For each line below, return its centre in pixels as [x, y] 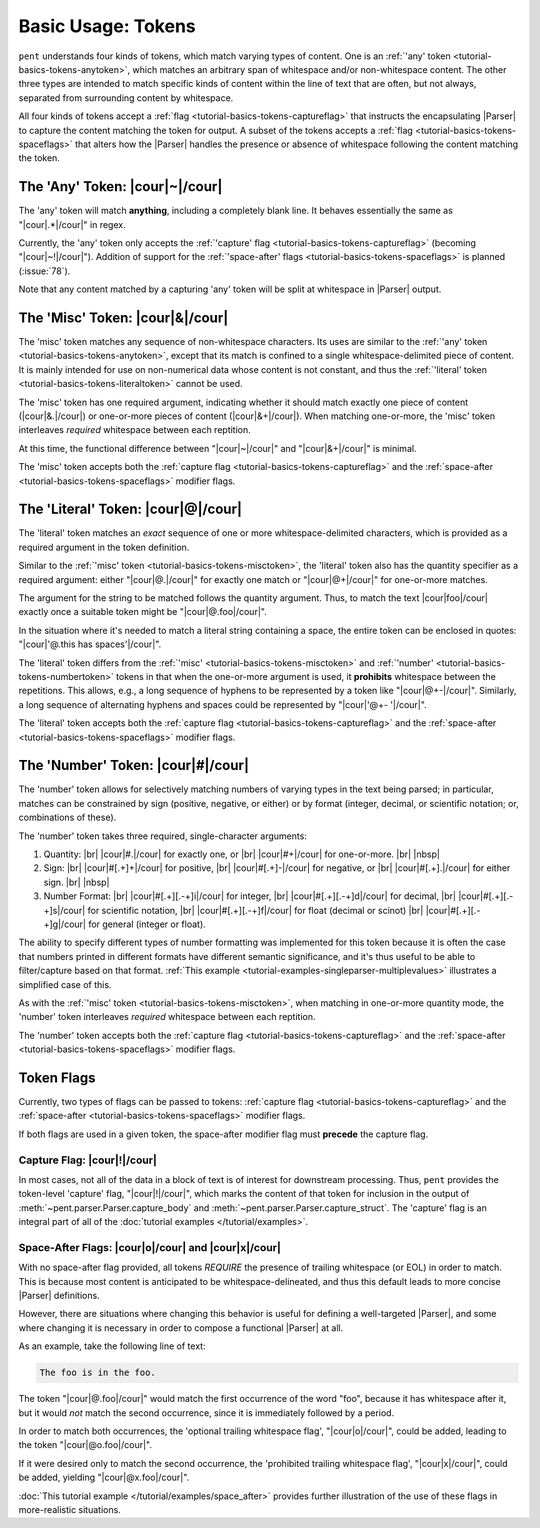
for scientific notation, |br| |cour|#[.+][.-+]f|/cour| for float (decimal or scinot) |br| [255, 910]
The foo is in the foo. [98, 1373]
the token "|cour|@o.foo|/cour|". [85, 1445]
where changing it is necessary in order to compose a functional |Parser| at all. [181, 1327]
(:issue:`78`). [44, 271]
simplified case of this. [65, 984]
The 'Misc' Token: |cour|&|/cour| [123, 317]
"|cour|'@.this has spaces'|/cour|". [90, 644]
